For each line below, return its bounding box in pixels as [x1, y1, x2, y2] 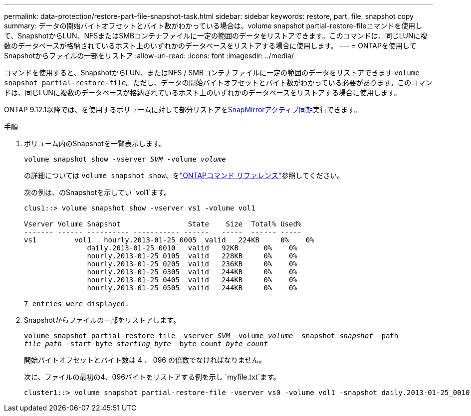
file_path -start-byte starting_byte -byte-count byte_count [24, 340, 268, 348]
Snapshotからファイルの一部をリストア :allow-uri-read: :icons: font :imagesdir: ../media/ [4, 51, 294, 60]
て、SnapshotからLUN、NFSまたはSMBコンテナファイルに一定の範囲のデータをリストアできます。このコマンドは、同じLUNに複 [4, 31, 428, 40]
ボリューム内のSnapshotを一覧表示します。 [24, 139, 166, 148]
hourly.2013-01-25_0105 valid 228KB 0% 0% [87, 252, 297, 260]
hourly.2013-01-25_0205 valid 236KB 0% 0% [87, 260, 297, 268]
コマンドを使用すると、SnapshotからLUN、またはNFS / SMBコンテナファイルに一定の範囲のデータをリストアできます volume [4, 68, 420, 77]
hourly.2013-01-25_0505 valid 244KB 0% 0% [87, 284, 297, 292]
